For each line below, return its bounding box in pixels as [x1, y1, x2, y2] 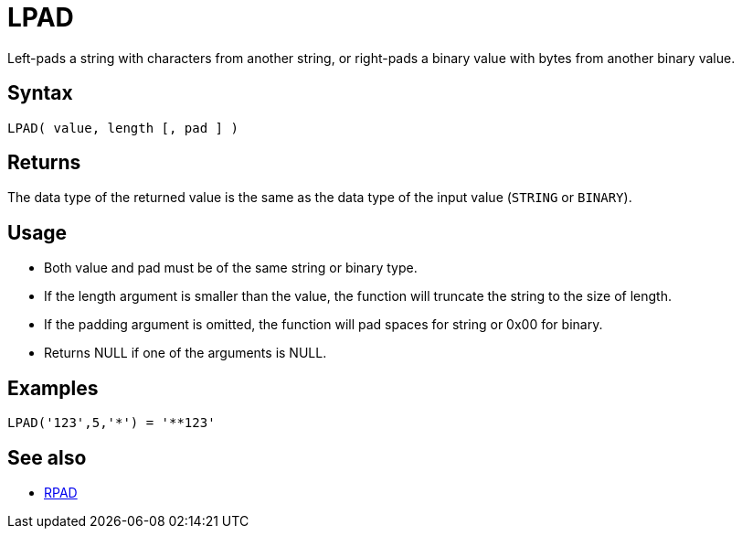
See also [7, 445, 87, 469]
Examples [7, 376, 99, 400]
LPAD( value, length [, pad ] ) [7, 120, 238, 135]
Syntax [7, 81, 73, 105]
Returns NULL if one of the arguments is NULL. [44, 345, 327, 361]
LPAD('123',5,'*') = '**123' [7, 415, 216, 431]
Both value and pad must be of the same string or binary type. [44, 260, 418, 276]
